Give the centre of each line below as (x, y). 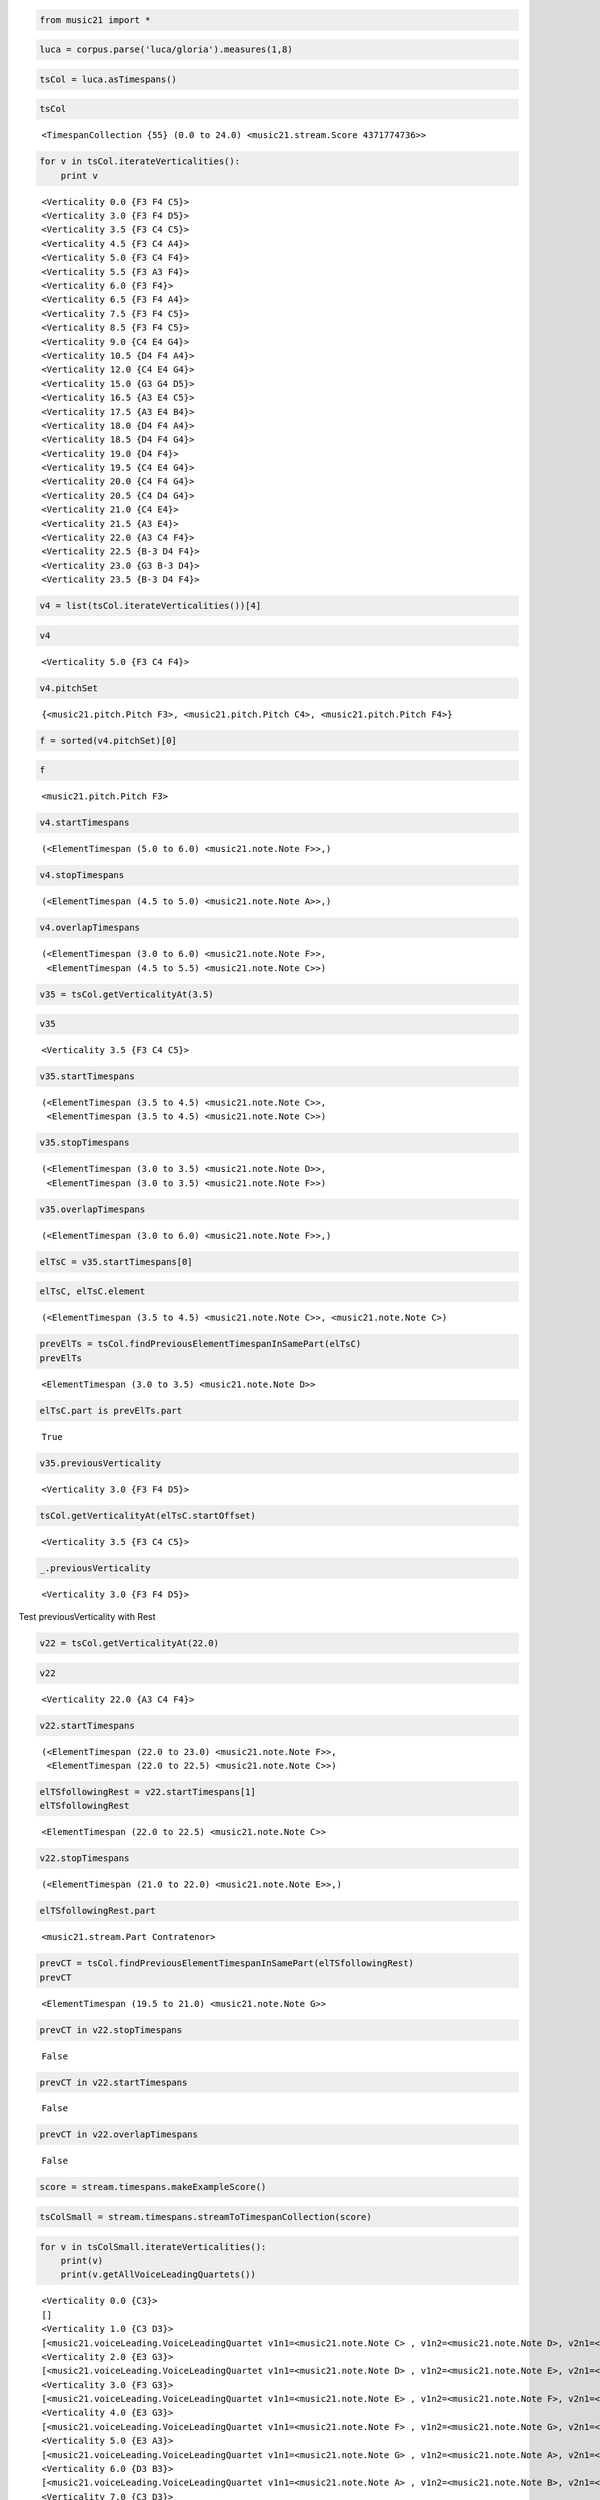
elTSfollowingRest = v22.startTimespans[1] (148, 1791)
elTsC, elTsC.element (92, 1291)
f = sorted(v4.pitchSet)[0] (108, 740)
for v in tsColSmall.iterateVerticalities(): (153, 2246)
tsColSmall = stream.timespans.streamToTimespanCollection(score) (205, 2217)
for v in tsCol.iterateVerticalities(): (139, 161)
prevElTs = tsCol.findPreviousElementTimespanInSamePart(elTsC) (200, 1344)
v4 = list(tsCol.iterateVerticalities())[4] (150, 606)
